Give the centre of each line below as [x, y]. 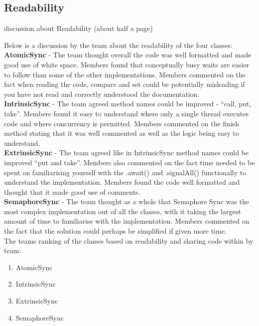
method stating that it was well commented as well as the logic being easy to [122, 133]
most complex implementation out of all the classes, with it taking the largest [123, 211]
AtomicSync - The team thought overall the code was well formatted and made [128, 55]
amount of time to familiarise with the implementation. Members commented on [127, 221]
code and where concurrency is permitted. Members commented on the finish [122, 123]
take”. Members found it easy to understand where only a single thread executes [126, 113]
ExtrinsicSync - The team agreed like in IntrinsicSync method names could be [127, 153]
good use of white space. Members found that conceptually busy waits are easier [127, 64]
